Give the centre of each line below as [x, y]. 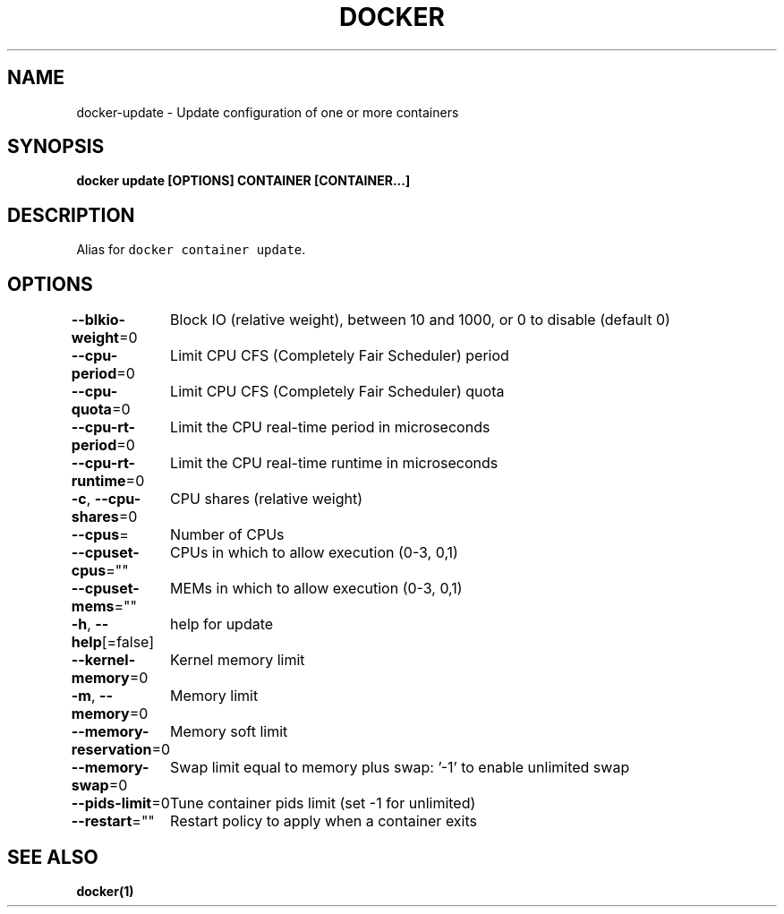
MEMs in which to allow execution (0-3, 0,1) [316, 589]
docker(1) [105, 891]
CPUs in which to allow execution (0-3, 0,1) [314, 553]
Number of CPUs [227, 535]
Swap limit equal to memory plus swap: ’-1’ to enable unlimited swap [400, 768]
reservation [111, 750]
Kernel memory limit [238, 660]
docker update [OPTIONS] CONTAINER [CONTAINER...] [243, 181]
